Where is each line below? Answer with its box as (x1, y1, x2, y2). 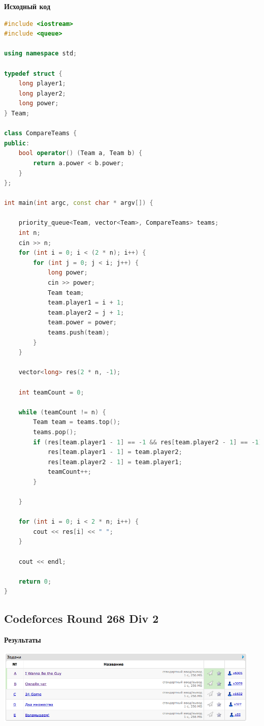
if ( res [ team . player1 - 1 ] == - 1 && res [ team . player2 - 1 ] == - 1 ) (33, 438, 262, 446)
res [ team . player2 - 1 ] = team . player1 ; (47, 458, 182, 466)
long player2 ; (18, 89, 66, 97)
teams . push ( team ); (47, 329, 110, 336)
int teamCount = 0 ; (18, 388, 84, 396)
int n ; (18, 229, 41, 237)
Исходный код (4, 1, 51, 11)
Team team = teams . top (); (33, 418, 121, 426)
